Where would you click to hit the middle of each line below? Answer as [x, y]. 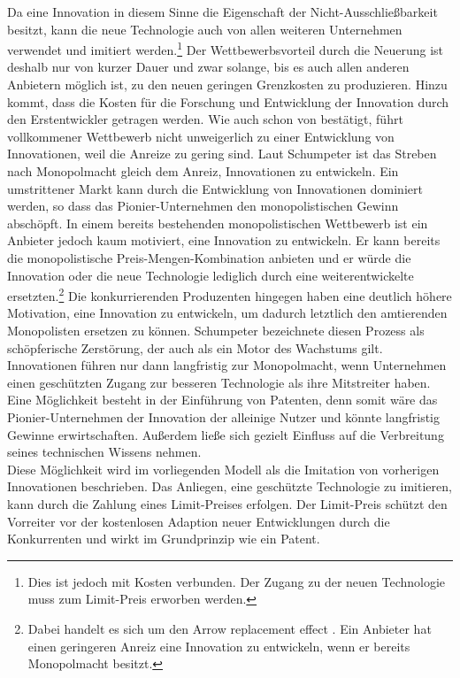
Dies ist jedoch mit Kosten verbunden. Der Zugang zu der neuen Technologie [237, 581]
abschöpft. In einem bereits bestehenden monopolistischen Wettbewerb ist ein [218, 223]
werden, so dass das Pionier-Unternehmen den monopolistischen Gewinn [203, 206]
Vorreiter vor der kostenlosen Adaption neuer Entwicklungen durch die [199, 521]
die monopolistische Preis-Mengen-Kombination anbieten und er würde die [209, 257]
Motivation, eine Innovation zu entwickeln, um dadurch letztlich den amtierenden [227, 313]
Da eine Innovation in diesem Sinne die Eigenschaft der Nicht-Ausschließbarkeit [222, 12]
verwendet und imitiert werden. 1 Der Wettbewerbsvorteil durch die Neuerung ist [226, 48]
